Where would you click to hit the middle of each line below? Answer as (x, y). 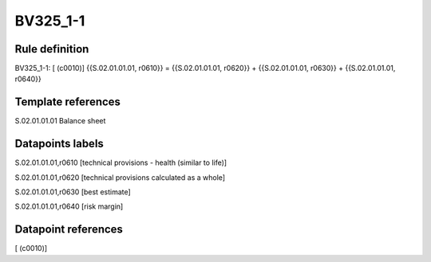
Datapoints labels (59, 144)
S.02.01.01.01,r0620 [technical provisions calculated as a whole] (120, 177)
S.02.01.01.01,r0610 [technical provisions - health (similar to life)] (121, 162)
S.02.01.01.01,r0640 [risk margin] (69, 206)
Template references (68, 102)
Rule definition (52, 49)
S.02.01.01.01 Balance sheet (60, 121)
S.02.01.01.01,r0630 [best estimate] (73, 192)
